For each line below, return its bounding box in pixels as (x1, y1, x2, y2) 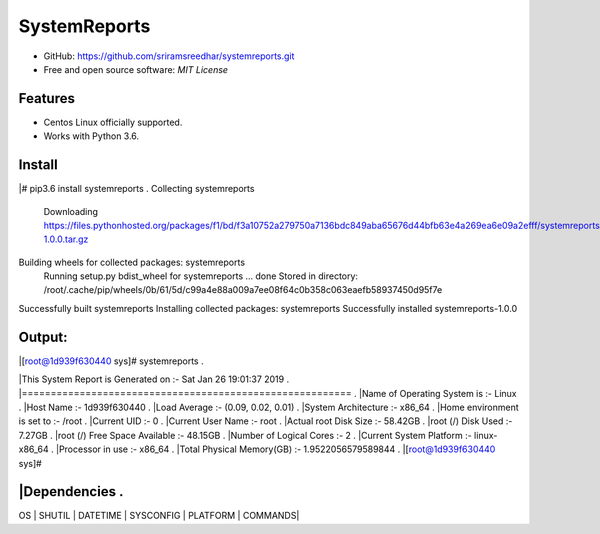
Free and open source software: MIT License (43, 63, 229, 75)
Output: (18, 328, 68, 345)
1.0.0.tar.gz (43, 233, 89, 245)
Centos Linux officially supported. (43, 116, 183, 128)
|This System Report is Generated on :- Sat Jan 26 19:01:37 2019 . (18, 373, 290, 385)
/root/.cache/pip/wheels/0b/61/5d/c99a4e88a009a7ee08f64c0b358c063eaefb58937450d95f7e (43, 284, 443, 296)
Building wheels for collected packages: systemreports (18, 256, 245, 268)
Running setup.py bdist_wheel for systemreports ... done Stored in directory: (43, 270, 359, 282)
